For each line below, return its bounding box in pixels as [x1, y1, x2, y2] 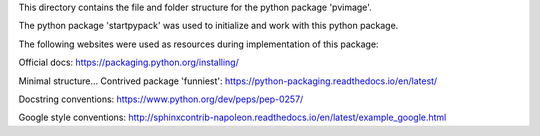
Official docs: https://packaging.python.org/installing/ [18, 56, 239, 69]
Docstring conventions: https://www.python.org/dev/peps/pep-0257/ [18, 93, 304, 105]
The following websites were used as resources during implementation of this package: [18, 38, 379, 50]
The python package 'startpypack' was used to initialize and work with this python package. [18, 20, 399, 32]
